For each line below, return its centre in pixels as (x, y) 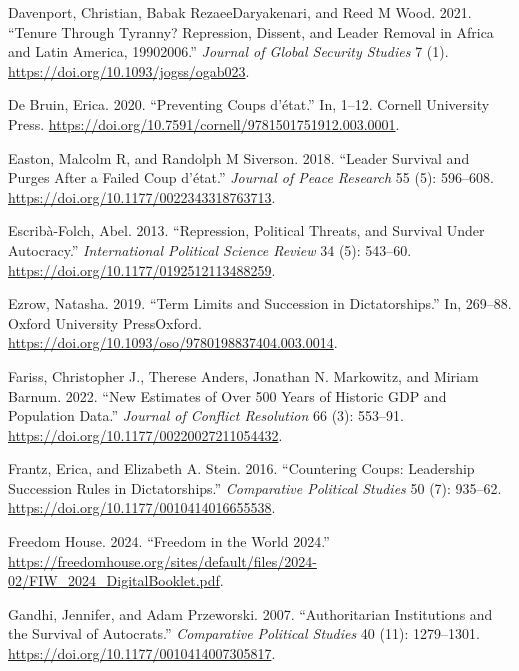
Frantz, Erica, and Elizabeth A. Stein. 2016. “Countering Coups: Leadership (241, 468)
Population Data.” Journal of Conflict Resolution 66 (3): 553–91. (206, 415)
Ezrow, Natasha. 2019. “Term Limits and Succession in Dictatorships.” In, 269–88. (260, 303)
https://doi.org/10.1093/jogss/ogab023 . (129, 70)
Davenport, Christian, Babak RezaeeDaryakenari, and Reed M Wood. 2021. (240, 12)
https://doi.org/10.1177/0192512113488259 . (142, 269)
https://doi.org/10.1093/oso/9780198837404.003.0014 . (173, 342)
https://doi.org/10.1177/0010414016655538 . (142, 507)
